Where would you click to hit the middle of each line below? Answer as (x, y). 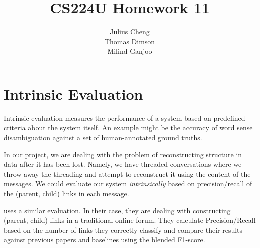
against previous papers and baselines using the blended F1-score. (105, 240)
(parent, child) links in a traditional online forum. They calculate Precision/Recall (130, 220)
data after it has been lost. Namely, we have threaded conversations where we (123, 164)
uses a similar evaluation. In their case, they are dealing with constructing (117, 210)
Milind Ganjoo (130, 51)
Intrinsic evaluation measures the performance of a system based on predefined (125, 118)
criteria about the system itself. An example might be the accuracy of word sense (128, 128)
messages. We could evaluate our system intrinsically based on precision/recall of (128, 184)
